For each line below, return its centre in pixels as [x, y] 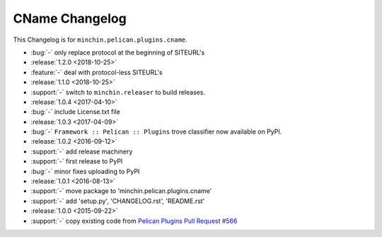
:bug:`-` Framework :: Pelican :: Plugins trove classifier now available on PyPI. [156, 132]
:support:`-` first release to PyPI [77, 161]
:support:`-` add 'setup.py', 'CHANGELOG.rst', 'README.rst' [118, 201]
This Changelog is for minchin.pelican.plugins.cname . [100, 40]
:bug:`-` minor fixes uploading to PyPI [85, 171]
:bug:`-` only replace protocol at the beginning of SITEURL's [118, 52]
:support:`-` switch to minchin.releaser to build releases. [118, 92]
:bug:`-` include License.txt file [75, 112]
